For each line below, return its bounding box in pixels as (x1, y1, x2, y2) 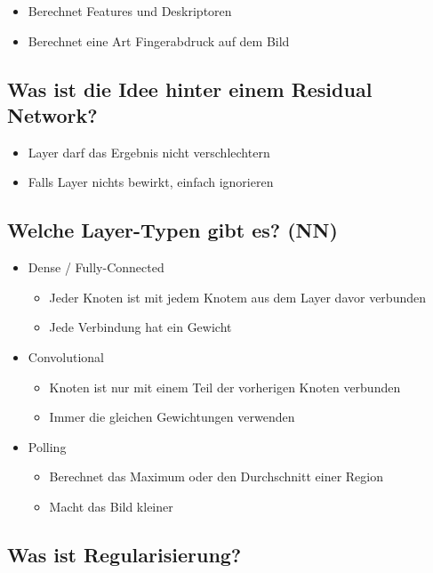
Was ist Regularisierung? (7, 540, 242, 568)
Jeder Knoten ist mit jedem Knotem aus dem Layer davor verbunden (49, 287, 426, 306)
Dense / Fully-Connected (28, 258, 164, 277)
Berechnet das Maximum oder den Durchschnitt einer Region (49, 467, 383, 486)
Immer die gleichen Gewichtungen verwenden (49, 408, 295, 426)
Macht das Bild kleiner (49, 496, 173, 515)
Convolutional (28, 347, 104, 366)
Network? (7, 101, 98, 128)
